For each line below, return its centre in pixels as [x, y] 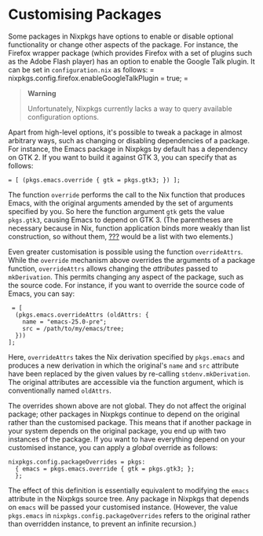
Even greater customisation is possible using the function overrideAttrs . [126, 251]
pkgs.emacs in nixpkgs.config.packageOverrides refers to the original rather [130, 515]
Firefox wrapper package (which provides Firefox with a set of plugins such [130, 53]
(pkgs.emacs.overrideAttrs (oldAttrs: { [82, 315]
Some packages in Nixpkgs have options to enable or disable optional [121, 36]
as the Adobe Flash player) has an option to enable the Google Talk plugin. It [131, 61]
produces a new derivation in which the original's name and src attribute [124, 365]
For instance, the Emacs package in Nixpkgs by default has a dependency [128, 149]
